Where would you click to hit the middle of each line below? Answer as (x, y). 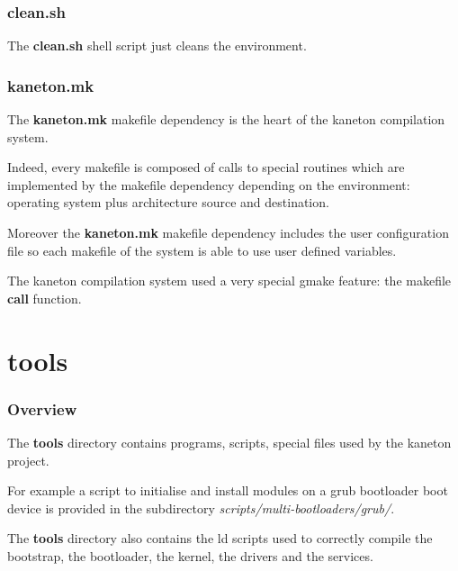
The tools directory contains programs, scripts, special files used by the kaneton (229, 442)
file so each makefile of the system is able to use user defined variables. (202, 250)
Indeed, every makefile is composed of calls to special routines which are (206, 167)
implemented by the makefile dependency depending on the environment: (209, 184)
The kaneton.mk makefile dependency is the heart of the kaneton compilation (226, 119)
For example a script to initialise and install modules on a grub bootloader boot (228, 490)
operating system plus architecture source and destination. (168, 202)
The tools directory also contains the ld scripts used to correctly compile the (220, 538)
